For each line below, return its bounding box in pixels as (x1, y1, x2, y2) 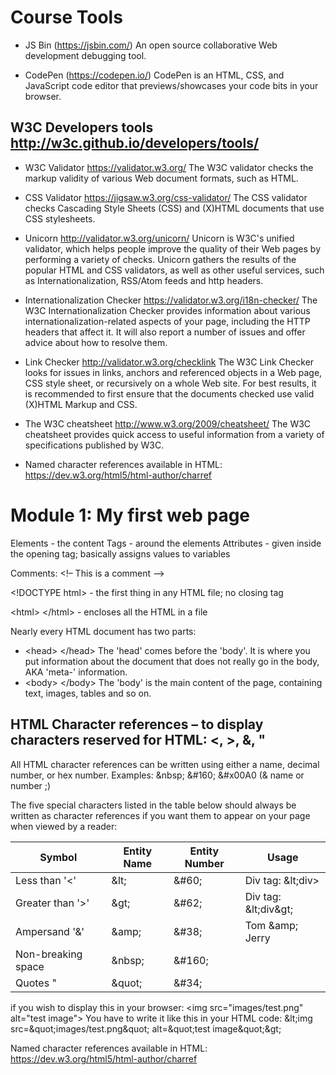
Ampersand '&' (15, 924, 85, 938)
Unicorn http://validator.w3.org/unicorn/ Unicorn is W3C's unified (24, 232, 295, 244)
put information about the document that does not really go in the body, (24, 655, 320, 667)
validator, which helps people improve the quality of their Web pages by (24, 242, 322, 255)
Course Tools (10, 6, 123, 29)
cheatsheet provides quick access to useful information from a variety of (24, 428, 325, 440)
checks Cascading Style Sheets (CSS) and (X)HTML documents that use (24, 202, 325, 214)
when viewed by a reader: (10, 820, 118, 832)
